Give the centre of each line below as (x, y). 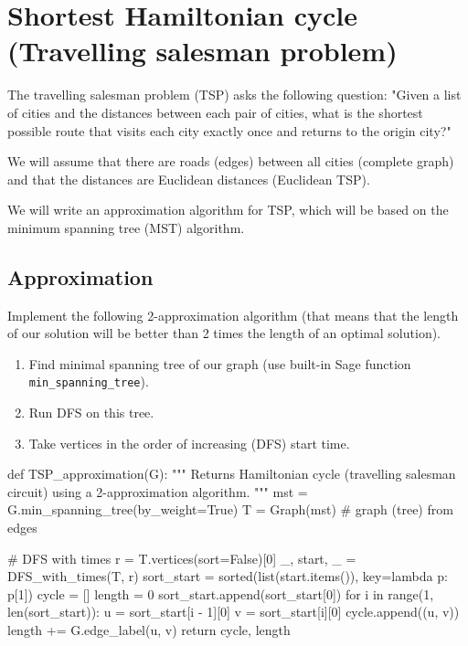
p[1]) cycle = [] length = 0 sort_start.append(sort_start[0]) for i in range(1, (221, 593)
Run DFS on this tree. (91, 413)
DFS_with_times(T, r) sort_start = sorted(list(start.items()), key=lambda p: (228, 576)
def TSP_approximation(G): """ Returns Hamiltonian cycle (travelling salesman (232, 474)
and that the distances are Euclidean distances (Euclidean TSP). (189, 179)
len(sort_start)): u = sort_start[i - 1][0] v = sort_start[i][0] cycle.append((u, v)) (234, 612)
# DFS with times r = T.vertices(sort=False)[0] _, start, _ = (182, 558)
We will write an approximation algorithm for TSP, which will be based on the (228, 210)
